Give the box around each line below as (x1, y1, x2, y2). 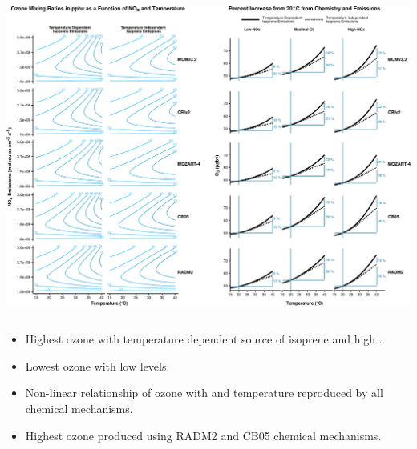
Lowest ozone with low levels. (25, 357, 170, 374)
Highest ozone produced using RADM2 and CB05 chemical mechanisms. (25, 427, 382, 443)
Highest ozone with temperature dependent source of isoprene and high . (25, 331, 383, 347)
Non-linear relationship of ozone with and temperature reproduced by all (25, 384, 383, 401)
